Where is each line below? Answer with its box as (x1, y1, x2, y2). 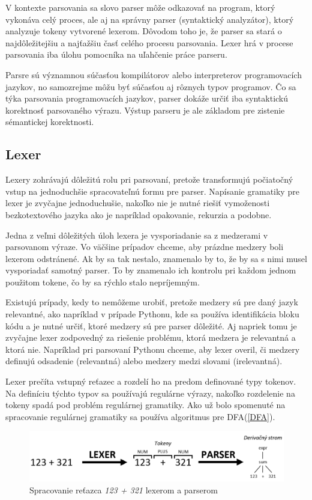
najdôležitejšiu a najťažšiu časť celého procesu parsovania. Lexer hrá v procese (5, 36, 293, 49)
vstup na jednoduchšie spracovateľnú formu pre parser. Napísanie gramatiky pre (5, 184, 299, 197)
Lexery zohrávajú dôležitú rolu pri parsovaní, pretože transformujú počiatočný (5, 173, 293, 186)
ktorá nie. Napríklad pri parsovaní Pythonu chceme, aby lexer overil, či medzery (5, 343, 300, 355)
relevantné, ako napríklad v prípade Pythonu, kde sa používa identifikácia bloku (5, 308, 299, 320)
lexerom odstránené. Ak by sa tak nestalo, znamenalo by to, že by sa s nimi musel (5, 252, 307, 264)
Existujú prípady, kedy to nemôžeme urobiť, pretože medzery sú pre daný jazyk (5, 296, 298, 308)
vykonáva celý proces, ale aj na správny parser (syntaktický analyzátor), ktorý (5, 13, 294, 25)
